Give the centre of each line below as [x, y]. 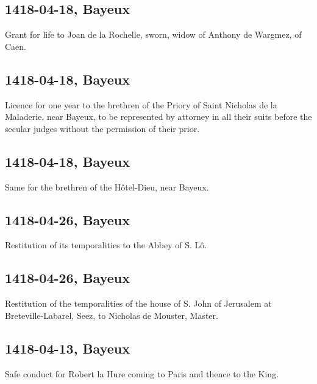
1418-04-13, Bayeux [67, 348]
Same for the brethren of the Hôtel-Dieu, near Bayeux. [107, 187]
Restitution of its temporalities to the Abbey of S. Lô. [106, 245]
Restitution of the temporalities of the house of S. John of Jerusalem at [138, 303]
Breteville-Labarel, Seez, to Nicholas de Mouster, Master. [112, 315]
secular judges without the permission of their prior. [102, 128]
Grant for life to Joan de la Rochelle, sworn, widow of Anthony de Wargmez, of [153, 34]
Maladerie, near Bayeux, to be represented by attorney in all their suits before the [158, 117]
